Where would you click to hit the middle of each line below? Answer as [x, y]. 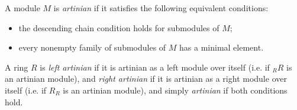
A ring [17, 67]
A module [22, 8]
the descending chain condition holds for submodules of [119, 27]
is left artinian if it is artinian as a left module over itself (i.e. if [155, 67]
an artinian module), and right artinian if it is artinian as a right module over [146, 79]
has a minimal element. [222, 47]
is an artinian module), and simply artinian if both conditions [175, 90]
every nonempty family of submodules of [92, 47]
